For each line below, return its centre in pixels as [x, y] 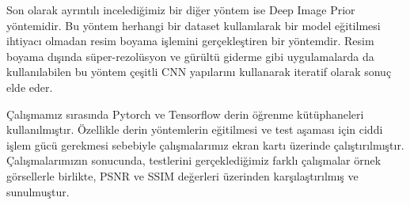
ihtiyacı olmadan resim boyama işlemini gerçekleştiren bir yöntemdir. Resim [190, 41]
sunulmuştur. [38, 191]
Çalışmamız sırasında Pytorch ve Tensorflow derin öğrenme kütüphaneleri [185, 114]
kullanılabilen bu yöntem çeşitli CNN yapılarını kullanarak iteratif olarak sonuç [199, 72]
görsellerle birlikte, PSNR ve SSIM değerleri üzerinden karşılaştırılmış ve [182, 175]
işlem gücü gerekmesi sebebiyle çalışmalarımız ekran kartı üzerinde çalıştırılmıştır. [205, 144]
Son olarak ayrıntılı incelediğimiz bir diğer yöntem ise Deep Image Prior [181, 9]
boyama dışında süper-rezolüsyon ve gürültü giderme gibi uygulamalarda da [190, 56]
